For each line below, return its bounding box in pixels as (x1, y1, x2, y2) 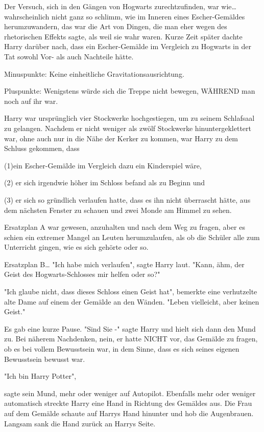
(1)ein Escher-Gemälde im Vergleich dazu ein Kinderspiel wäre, (4, 160, 202, 170)
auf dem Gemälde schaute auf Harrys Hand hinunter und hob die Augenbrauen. (4, 408, 254, 418)
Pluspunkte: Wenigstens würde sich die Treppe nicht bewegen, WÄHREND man (4, 85, 255, 96)
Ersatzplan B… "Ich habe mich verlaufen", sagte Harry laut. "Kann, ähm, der (4, 258, 245, 269)
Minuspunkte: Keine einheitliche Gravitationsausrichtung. (4, 68, 184, 79)
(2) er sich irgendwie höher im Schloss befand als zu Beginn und (4, 177, 205, 188)
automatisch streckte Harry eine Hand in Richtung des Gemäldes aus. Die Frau (4, 398, 252, 408)
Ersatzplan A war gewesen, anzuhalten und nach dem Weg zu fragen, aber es (4, 222, 245, 232)
